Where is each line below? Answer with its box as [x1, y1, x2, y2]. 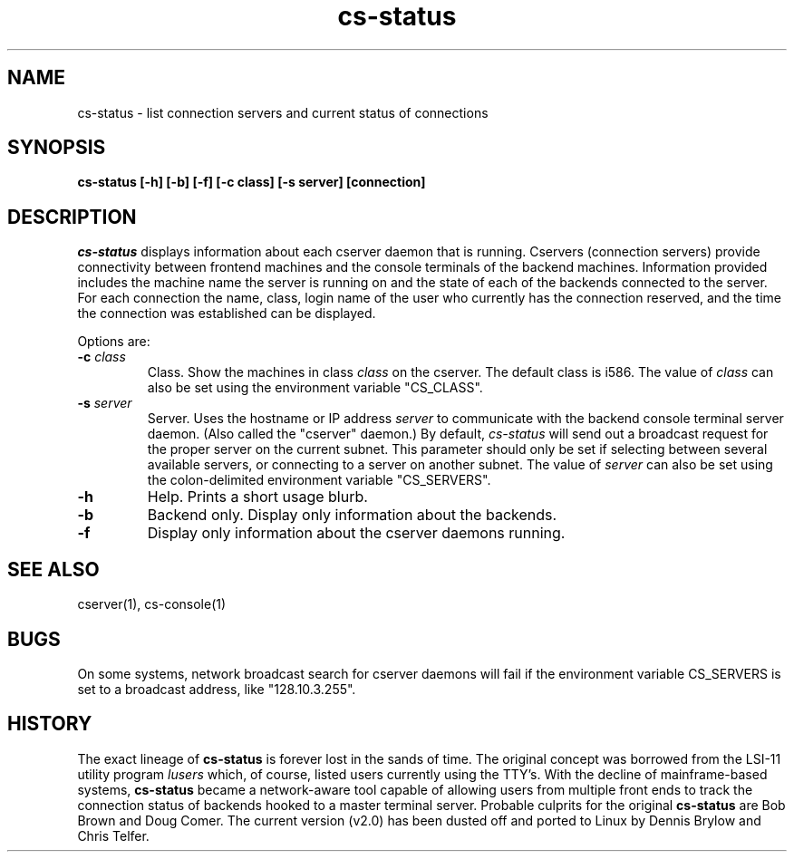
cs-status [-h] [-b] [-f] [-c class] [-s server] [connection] [77, 174, 426, 190]
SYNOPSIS [7, 136, 106, 159]
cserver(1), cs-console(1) [77, 596, 227, 613]
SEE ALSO [7, 557, 100, 581]
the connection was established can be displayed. [77, 305, 376, 322]
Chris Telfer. [77, 827, 150, 844]
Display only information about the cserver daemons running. [147, 524, 566, 543]
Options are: [77, 333, 150, 350]
